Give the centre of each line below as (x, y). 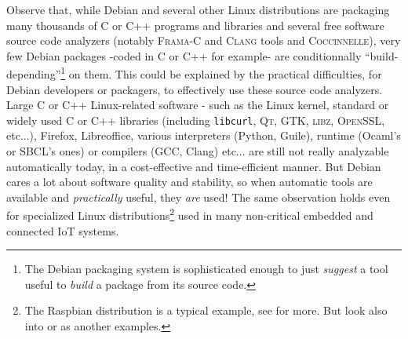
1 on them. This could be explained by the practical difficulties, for (221, 73)
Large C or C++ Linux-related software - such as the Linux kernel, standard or (198, 105)
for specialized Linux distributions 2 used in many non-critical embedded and (190, 214)
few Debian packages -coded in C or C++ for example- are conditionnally (184, 55)
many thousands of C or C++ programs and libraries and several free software (195, 25)
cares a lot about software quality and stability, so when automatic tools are (189, 182)
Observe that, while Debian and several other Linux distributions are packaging (198, 9)
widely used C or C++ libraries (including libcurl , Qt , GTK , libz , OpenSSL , (196, 120)
